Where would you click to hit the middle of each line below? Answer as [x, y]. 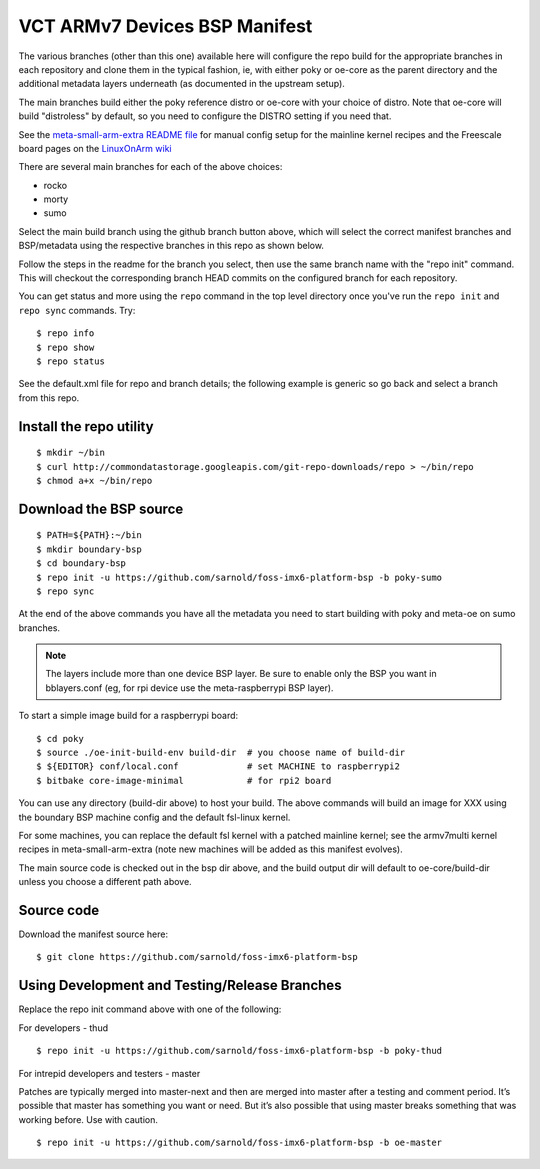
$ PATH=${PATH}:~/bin [89, 535]
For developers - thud [63, 1027]
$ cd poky [60, 738]
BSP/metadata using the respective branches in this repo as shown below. [171, 246]
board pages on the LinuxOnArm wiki [95, 148]
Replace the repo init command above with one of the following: [150, 1009]
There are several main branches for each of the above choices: [150, 167]
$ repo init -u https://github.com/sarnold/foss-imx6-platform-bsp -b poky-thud [239, 1051]
